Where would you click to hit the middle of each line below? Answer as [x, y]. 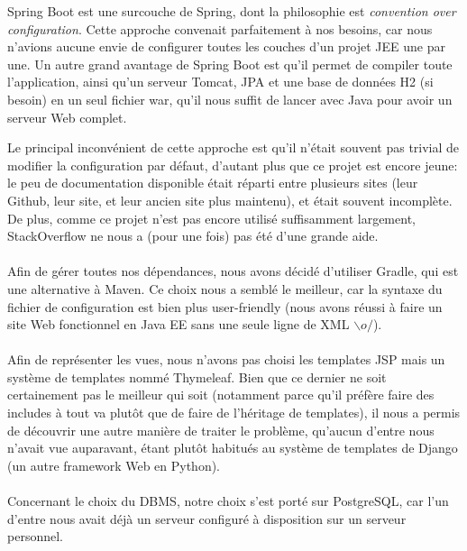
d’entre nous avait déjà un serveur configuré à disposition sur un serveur [207, 518]
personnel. [35, 536]
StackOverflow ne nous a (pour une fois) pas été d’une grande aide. [193, 236]
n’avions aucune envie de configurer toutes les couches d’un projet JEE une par [227, 46]
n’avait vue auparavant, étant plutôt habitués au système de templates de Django [233, 448]
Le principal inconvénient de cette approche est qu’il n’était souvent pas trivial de [233, 147]
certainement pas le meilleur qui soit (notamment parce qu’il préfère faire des [221, 395]
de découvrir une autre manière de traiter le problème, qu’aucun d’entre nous [221, 430]
